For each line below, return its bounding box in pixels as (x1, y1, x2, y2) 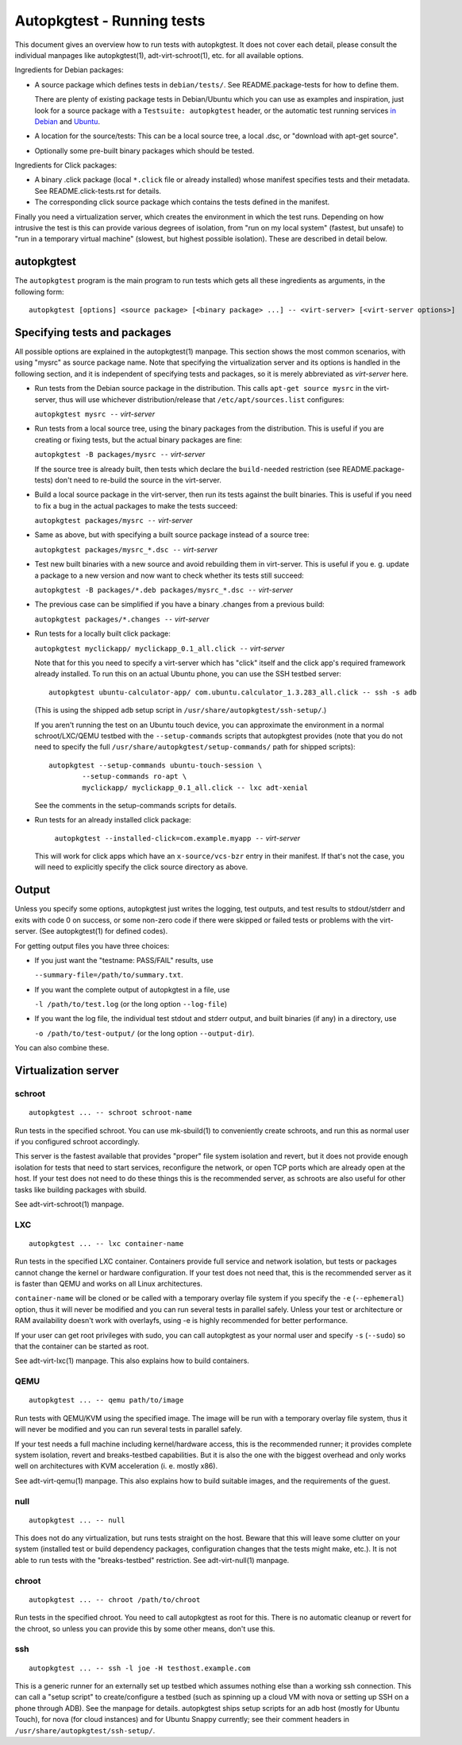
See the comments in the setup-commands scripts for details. (34, 800, 237, 810)
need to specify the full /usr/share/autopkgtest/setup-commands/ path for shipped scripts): (34, 742, 356, 752)
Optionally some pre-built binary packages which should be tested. (34, 145, 255, 155)
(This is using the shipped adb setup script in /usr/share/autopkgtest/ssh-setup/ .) (34, 706, 327, 715)
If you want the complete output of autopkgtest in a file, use (34, 985, 230, 994)
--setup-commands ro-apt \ (82, 772, 187, 781)
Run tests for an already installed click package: (34, 815, 191, 825)
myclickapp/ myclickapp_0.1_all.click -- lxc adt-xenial (82, 783, 309, 792)
